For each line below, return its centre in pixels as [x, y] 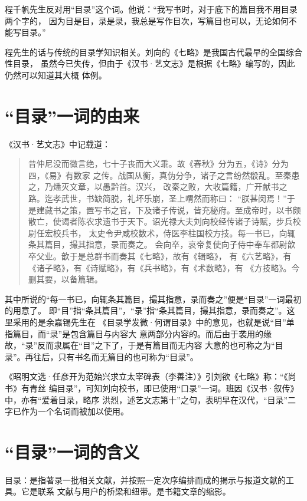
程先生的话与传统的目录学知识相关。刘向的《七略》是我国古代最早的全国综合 [153, 52]
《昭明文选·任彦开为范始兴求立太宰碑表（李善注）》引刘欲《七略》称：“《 [146, 376]
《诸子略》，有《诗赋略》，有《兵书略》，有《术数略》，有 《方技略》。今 [164, 267]
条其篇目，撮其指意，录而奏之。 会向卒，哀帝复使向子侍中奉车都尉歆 [162, 244]
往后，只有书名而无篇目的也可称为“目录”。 [116, 356]
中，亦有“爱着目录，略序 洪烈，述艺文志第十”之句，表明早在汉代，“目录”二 [151, 399]
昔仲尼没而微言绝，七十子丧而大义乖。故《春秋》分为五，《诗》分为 [158, 164]
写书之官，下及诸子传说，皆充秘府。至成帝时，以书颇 [197, 210]
